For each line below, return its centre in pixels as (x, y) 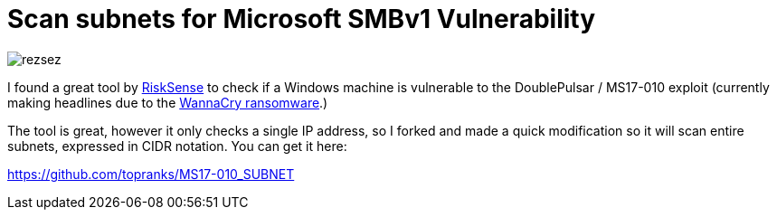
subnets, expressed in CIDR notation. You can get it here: (177, 146)
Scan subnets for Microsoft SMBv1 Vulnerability (302, 19)
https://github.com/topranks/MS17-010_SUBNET (151, 174)
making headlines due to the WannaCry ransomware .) (168, 102)
